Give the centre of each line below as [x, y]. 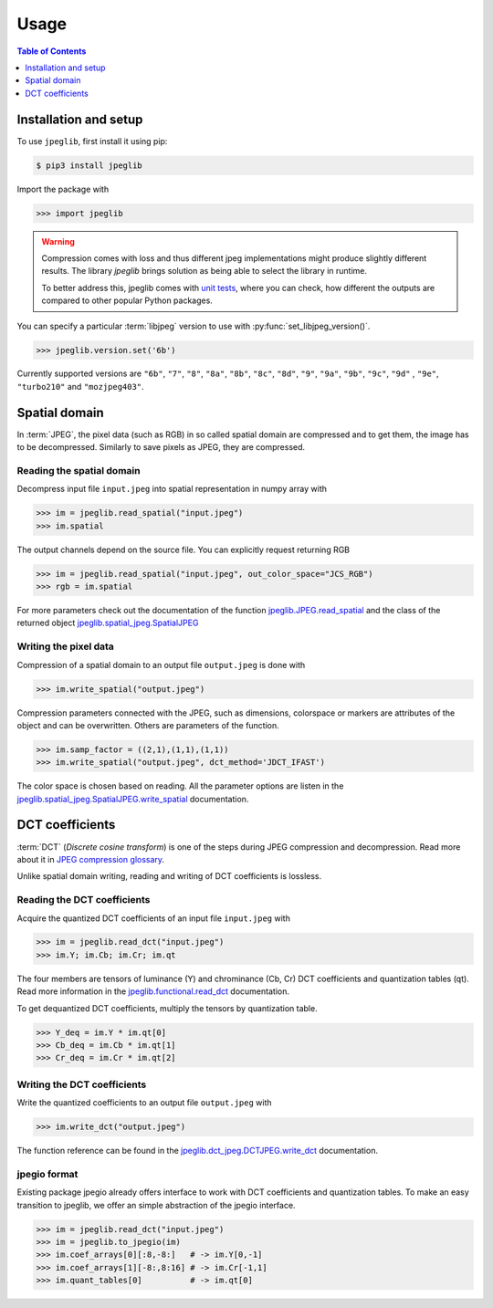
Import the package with [63, 189]
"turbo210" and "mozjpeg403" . [81, 386]
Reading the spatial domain [79, 470]
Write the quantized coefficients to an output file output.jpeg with [145, 1103]
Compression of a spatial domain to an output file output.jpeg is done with [161, 664]
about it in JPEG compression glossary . [90, 859]
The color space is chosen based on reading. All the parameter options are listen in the [180, 786]
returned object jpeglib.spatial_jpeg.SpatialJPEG [108, 623]
